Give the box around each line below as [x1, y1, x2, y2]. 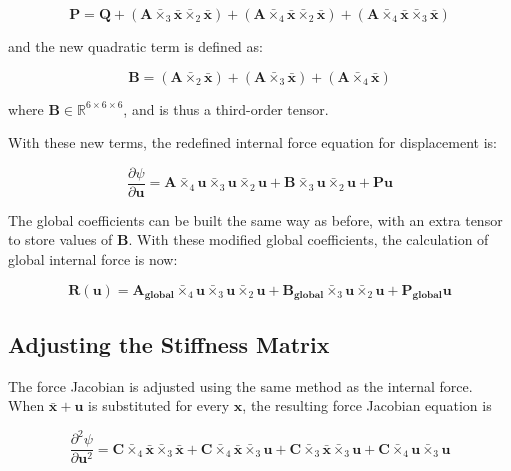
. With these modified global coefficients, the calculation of [128, 229, 489, 250]
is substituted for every [88, 395, 230, 416]
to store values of [8, 229, 113, 250]
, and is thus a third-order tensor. [123, 98, 329, 119]
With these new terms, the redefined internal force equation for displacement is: [8, 132, 497, 153]
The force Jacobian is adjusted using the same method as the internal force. [8, 375, 473, 396]
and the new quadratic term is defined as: [8, 36, 263, 56]
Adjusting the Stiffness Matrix [8, 328, 330, 359]
